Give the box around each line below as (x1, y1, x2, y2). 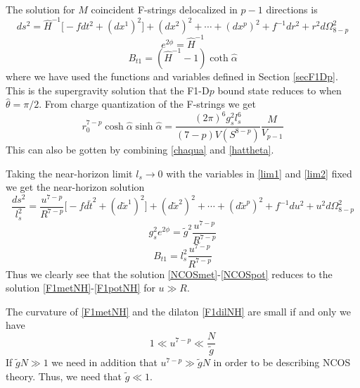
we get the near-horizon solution (6, 180, 145, 194)
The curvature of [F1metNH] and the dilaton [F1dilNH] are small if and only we (6, 303, 352, 318)
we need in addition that (51, 355, 157, 370)
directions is (266, 2, 318, 16)
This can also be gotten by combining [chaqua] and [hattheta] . (6, 142, 274, 156)
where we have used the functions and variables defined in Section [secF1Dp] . (6, 69, 338, 84)
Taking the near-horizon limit (6, 165, 133, 180)
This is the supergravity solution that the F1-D (6, 82, 210, 97)
